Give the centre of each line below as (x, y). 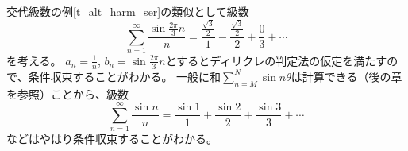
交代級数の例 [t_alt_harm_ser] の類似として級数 (128, 11)
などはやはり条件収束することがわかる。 (112, 139)
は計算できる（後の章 (346, 76)
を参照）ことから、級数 (67, 93)
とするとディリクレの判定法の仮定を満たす (276, 60)
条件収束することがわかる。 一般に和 (125, 76)
